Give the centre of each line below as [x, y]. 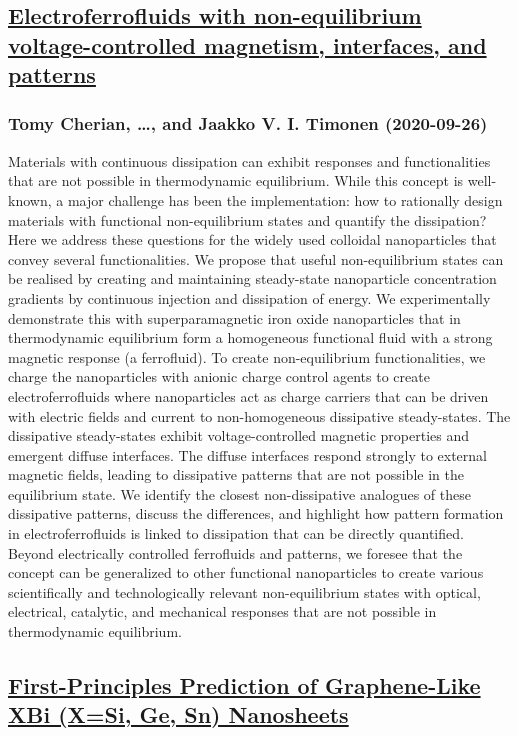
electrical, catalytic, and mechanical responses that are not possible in [222, 611]
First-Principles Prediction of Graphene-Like [244, 685]
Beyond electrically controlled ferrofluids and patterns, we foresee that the [235, 552]
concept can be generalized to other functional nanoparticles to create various [246, 572]
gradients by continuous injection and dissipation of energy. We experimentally [249, 297]
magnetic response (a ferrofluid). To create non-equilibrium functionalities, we [247, 356]
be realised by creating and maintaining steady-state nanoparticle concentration [252, 278]
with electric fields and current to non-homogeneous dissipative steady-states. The [259, 415]
